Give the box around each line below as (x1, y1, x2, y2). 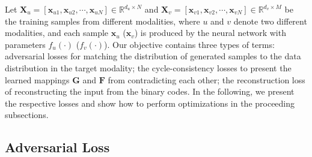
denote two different (233, 14, 307, 27)
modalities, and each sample (5, 26, 109, 39)
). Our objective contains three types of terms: (104, 38, 275, 50)
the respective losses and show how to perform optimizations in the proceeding (5, 96, 295, 109)
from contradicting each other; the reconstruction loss (108, 73, 305, 86)
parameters (5, 38, 46, 50)
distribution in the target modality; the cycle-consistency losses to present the (5, 61, 292, 74)
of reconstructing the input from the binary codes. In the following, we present (5, 85, 295, 98)
